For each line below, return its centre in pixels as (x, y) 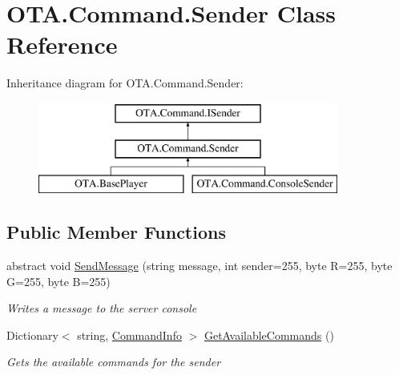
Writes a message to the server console (102, 308)
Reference (62, 44)
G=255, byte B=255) (58, 281)
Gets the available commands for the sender (114, 362)
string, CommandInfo (129, 335)
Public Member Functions (116, 232)
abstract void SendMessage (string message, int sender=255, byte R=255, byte (199, 266)
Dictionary (32, 335)
